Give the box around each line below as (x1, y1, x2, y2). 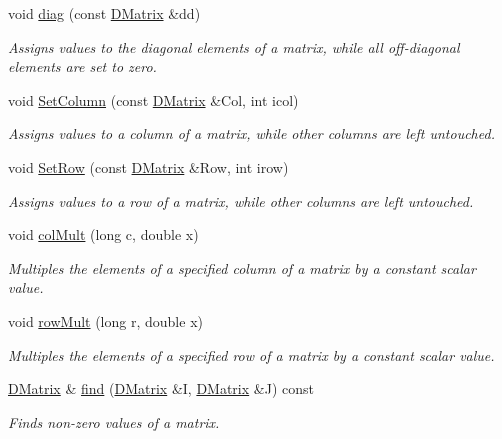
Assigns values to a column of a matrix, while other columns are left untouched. (8, 123, 495, 144)
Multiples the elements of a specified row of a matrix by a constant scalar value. (8, 344, 495, 365)
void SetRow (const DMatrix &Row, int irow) (8, 156, 289, 177)
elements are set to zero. (8, 56, 157, 77)
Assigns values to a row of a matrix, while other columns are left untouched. (8, 190, 474, 211)
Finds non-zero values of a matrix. (8, 411, 220, 432)
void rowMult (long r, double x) (8, 310, 203, 331)
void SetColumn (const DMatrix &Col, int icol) (8, 89, 299, 110)
